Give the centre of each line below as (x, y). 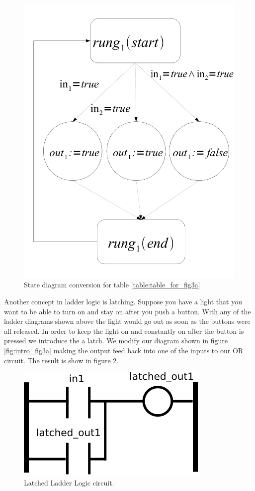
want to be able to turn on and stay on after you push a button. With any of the (127, 311)
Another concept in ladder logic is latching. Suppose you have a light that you (123, 302)
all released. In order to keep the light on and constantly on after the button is (124, 331)
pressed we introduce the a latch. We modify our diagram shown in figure (116, 341)
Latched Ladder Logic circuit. (69, 482)
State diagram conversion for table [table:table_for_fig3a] (112, 285)
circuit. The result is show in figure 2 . (61, 360)
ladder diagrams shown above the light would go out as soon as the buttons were (127, 321)
